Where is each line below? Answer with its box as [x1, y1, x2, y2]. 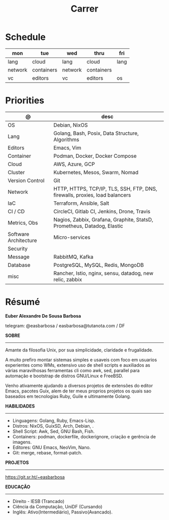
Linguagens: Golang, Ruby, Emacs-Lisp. [12, 417, 96, 424]
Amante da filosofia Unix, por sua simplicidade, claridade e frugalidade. [5, 346, 153, 353]
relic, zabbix [53, 276, 82, 283]
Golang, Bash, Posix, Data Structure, [53, 130, 139, 137]
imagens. [12, 439, 32, 445]
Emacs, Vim [53, 144, 81, 151]
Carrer [70, 3, 99, 15]
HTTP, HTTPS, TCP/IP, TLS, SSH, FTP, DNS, [53, 185, 157, 192]
